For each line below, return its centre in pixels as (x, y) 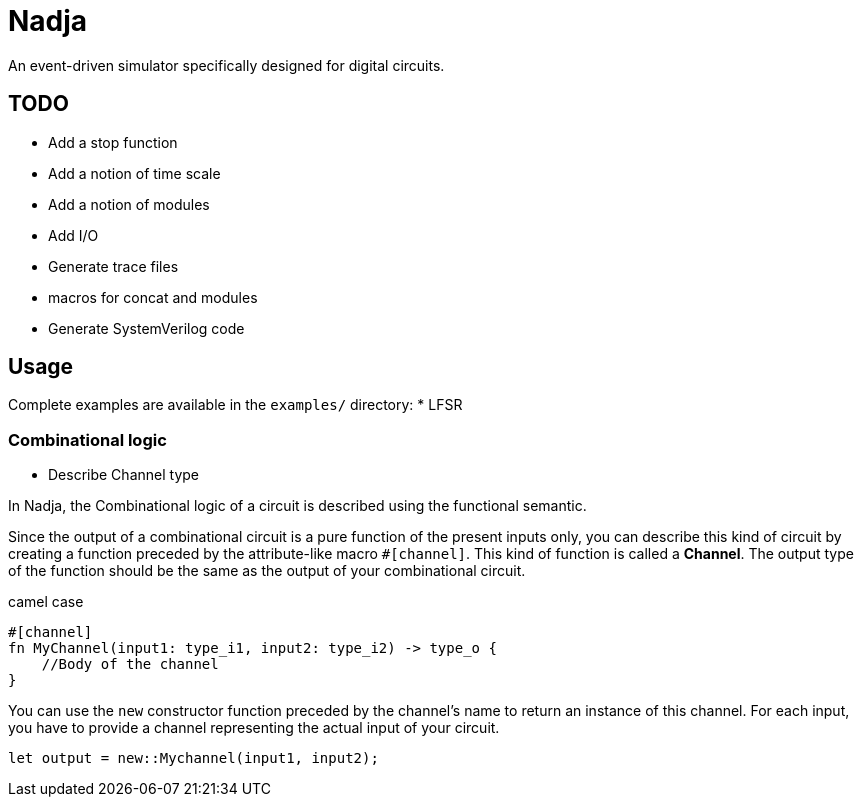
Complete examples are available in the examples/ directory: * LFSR (235, 405)
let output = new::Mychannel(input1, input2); (193, 758)
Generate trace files (113, 266)
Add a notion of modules (129, 204)
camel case (46, 602)
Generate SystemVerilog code (146, 328)
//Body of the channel (130, 664)
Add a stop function (113, 142)
